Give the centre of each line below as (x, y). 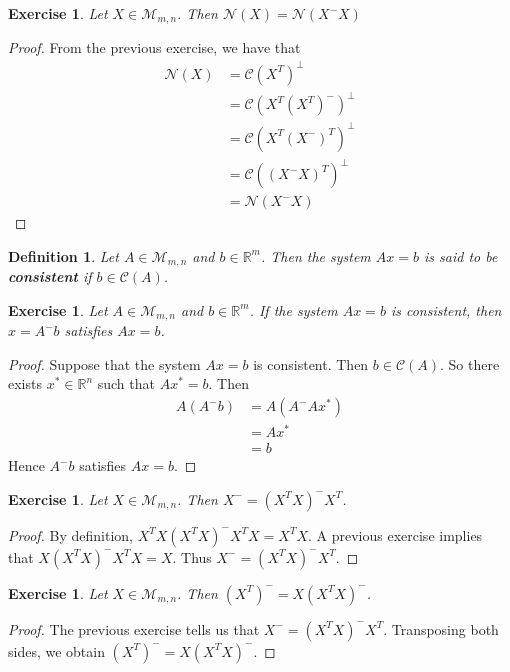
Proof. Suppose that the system (104, 363)
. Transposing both (441, 628)
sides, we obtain (56, 650)
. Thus (192, 556)
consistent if (50, 276)
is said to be (461, 255)
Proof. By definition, (70, 534)
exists (25, 383)
